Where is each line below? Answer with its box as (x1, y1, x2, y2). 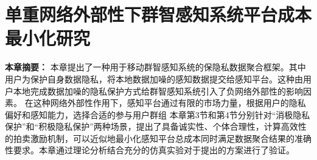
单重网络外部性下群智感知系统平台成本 (5, 2, 312, 27)
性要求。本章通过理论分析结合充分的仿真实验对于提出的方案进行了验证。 (5, 144, 294, 156)
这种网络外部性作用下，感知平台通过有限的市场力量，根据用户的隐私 (33, 96, 306, 109)
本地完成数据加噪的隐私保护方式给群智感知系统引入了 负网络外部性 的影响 (13, 84, 303, 97)
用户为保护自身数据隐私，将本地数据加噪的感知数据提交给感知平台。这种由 (5, 72, 303, 85)
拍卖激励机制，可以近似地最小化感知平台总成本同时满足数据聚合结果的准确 (13, 132, 312, 144)
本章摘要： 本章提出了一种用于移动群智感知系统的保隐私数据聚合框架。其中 (5, 61, 306, 73)
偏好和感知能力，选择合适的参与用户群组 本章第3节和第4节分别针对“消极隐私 (5, 108, 310, 121)
